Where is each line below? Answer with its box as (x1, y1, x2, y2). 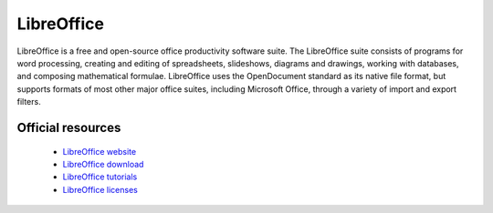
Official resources (16, 119, 121, 136)
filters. (16, 96, 41, 107)
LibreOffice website (62, 146, 137, 157)
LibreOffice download (62, 158, 144, 169)
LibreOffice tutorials (62, 171, 138, 182)
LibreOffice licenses (62, 184, 139, 195)
